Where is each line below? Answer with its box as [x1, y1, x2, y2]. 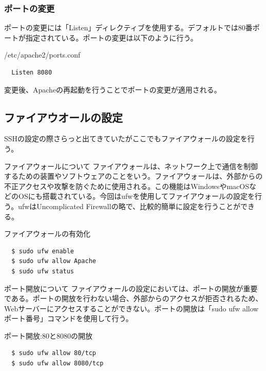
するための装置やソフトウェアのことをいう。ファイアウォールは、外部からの [4, 171, 263, 181]
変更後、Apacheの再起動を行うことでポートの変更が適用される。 [4, 84, 221, 95]
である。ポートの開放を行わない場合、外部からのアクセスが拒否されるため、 [4, 293, 263, 304]
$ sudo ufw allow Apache [11, 257, 96, 265]
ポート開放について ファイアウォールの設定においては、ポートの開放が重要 [4, 283, 258, 293]
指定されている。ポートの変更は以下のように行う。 [25, 32, 198, 43]
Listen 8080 [11, 69, 52, 76]
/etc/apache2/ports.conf [4, 49, 81, 60]
